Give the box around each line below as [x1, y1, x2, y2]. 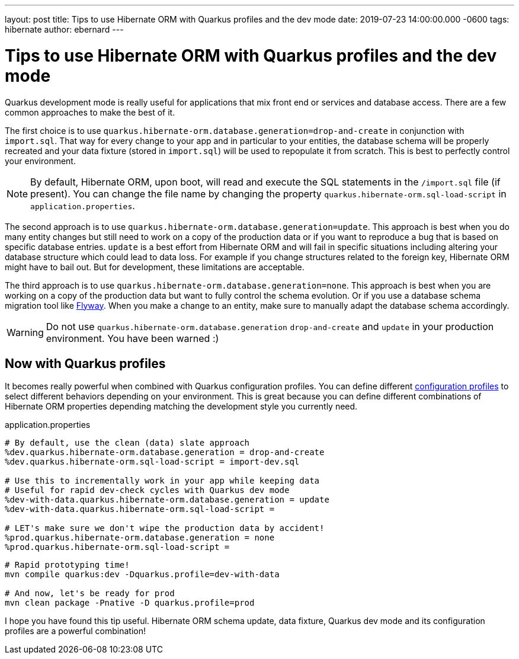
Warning [7, 326, 44, 338]
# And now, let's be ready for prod [5, 588, 175, 599]
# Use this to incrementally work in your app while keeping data [5, 476, 320, 486]
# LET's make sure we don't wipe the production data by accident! [5, 523, 325, 533]
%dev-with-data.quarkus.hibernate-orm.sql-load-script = [5, 504, 275, 514]
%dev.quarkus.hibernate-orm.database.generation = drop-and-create [5, 447, 325, 458]
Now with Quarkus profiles [5, 356, 166, 371]
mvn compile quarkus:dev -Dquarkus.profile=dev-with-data [5, 570, 280, 580]
